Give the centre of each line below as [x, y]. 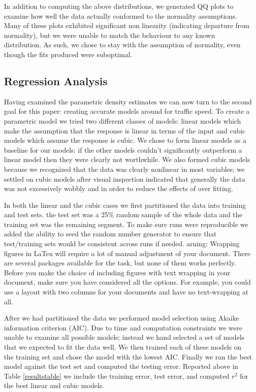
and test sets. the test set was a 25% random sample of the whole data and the [123, 214]
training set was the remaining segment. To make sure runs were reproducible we [126, 224]
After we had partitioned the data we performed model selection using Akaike [122, 318]
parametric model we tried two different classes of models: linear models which [123, 120]
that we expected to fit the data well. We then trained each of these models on [123, 347]
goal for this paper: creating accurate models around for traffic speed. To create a [127, 111]
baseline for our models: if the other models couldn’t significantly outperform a [123, 149]
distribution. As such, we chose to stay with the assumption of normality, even [122, 45]
